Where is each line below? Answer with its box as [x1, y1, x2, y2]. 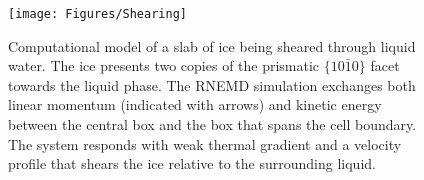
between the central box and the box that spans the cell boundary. [8, 114, 417, 135]
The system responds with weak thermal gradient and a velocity [8, 133, 402, 154]
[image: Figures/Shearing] [8, 7, 187, 21]
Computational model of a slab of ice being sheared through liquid [8, 35, 416, 56]
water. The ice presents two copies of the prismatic [8, 55, 320, 76]
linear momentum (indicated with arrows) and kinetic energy [8, 94, 382, 115]
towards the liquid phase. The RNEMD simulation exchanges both [8, 74, 416, 95]
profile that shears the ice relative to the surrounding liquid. [8, 153, 376, 174]
